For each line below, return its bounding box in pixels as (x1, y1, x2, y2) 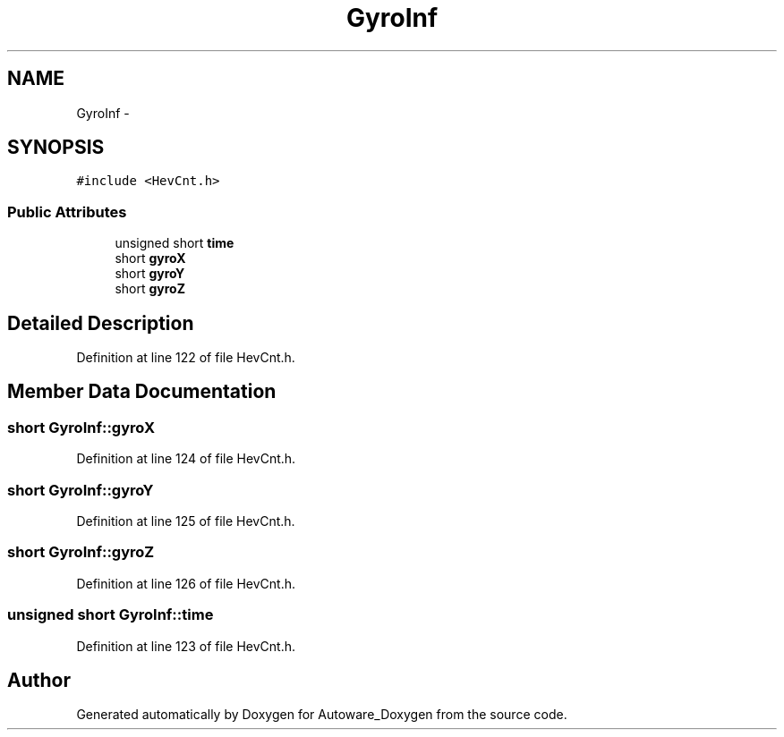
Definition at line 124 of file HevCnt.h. (76, 451, 296, 467)
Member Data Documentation (7, 380, 277, 403)
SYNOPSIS (7, 136, 105, 159)
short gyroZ (115, 281, 185, 297)
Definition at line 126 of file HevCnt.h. (76, 575, 296, 591)
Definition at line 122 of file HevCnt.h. (76, 350, 295, 366)
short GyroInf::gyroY (7, 480, 154, 499)
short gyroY (115, 266, 185, 282)
